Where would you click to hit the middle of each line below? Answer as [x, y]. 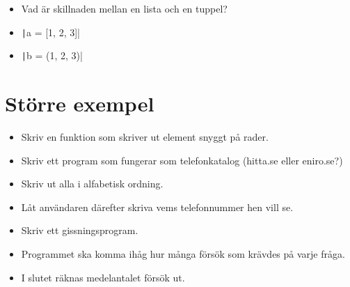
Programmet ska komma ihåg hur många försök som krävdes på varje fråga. [183, 254]
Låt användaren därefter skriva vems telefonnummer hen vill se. [157, 207]
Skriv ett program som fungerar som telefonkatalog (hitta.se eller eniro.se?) [182, 160]
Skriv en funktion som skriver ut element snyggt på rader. [145, 137]
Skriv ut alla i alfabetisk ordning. [92, 184]
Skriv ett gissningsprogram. [80, 230]
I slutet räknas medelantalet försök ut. [103, 277]
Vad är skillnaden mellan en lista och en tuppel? [124, 8]
